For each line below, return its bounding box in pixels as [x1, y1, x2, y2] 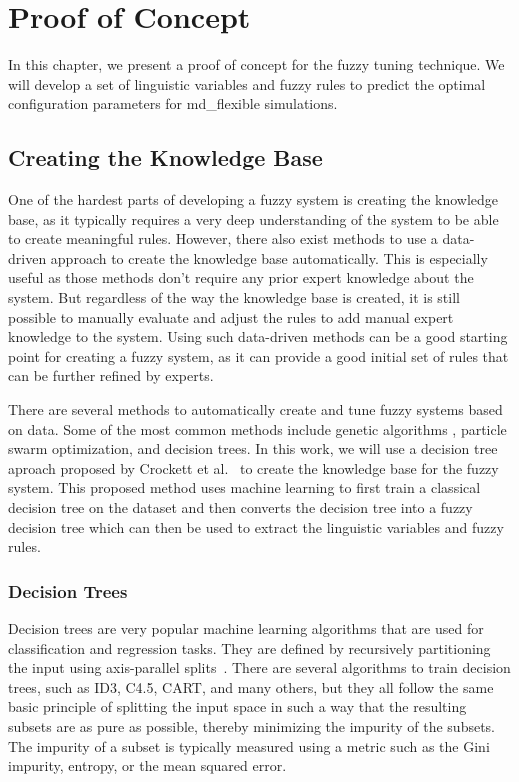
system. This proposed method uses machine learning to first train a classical [8, 477, 481, 498]
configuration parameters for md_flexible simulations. [8, 93, 338, 114]
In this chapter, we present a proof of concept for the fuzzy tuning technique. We [8, 54, 505, 75]
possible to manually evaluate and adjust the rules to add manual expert [8, 306, 454, 327]
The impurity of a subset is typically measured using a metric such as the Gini [8, 735, 490, 756]
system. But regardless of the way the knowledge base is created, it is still [8, 287, 460, 308]
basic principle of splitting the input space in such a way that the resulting [8, 696, 467, 717]
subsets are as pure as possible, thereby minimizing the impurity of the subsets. [8, 715, 496, 736]
